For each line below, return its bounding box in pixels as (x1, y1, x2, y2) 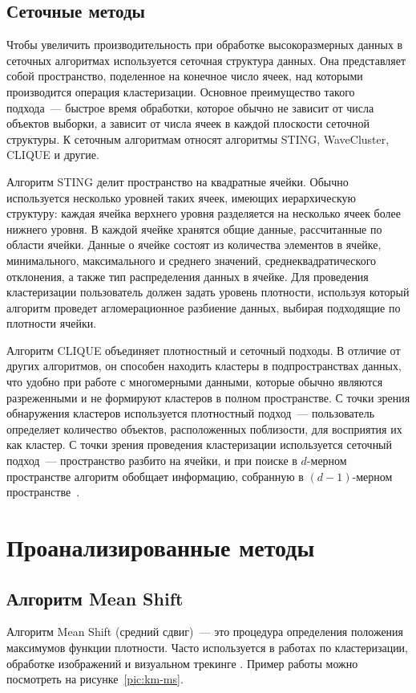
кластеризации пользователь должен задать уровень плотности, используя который (6, 283, 410, 300)
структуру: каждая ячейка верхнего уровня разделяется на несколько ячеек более (6, 205, 401, 222)
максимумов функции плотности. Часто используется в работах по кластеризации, (6, 639, 409, 655)
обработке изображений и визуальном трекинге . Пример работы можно (6, 654, 358, 671)
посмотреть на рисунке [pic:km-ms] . (6, 671, 184, 687)
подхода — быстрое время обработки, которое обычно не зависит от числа (6, 99, 374, 116)
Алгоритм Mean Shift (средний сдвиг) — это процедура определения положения (6, 623, 404, 640)
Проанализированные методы (6, 531, 315, 564)
